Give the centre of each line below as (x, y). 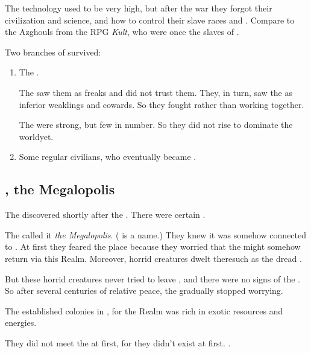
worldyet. (36, 136)
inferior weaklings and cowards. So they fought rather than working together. (162, 104)
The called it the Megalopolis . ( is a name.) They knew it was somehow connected (156, 234)
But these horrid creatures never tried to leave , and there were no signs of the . (152, 278)
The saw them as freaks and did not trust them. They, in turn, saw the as (156, 92)
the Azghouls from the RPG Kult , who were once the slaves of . (122, 32)
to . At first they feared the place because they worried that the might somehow (153, 246)
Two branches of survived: (53, 52)
